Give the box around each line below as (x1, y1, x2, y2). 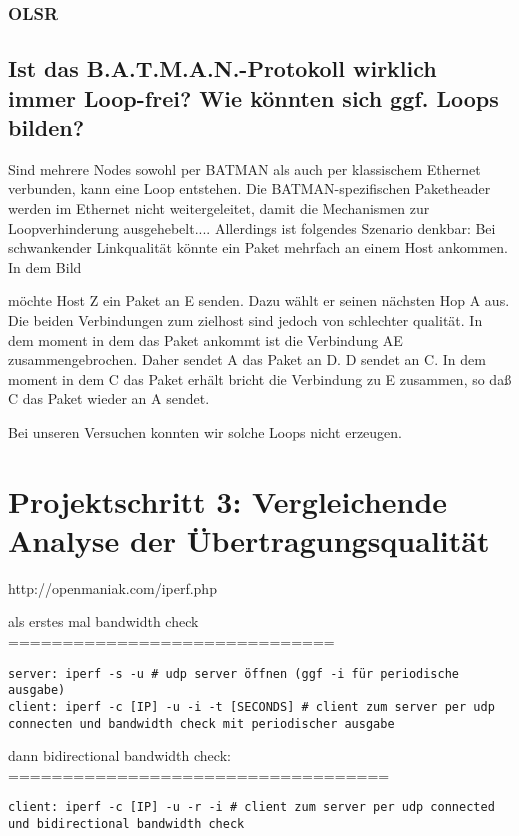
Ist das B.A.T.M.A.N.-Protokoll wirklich (8, 53, 437, 84)
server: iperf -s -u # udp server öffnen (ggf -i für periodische (8, 666, 460, 681)
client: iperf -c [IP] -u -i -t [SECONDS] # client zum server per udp (8, 699, 495, 714)
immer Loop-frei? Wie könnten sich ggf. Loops (8, 82, 499, 113)
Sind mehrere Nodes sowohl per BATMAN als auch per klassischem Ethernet (8, 158, 481, 179)
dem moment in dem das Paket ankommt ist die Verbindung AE (8, 329, 403, 350)
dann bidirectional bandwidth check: (8, 745, 231, 766)
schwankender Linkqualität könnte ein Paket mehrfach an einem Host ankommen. (8, 237, 508, 258)
